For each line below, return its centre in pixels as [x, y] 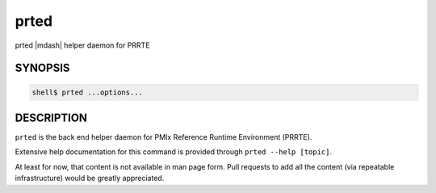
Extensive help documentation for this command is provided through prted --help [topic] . [174, 152]
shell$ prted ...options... [87, 92]
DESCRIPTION [51, 117]
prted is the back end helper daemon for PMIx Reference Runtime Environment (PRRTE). [163, 137]
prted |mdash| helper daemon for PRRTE [82, 45]
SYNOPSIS [42, 68]
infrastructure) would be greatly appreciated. [90, 178]
